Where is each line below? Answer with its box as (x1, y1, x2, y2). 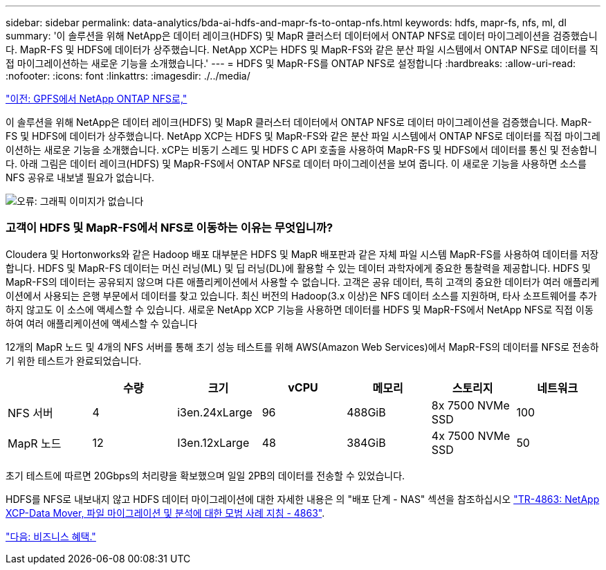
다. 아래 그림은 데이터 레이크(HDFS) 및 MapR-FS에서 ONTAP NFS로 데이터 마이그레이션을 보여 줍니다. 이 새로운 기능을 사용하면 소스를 (6, 158, 587, 169)
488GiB (347, 405, 386, 419)
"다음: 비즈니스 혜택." (6, 530, 96, 542)
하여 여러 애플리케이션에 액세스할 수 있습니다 (6, 317, 198, 329)
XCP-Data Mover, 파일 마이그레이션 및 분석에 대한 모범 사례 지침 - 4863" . (6, 506, 325, 519)
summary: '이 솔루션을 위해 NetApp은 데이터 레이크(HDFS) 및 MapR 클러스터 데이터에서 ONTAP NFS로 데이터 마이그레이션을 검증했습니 (6, 30, 598, 42)
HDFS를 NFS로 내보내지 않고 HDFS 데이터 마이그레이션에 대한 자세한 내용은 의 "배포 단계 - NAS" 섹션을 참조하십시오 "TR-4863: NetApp (6, 493, 600, 505)
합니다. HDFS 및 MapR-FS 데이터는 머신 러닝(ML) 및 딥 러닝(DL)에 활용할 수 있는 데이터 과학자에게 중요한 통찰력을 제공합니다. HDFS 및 (6, 261, 591, 274)
